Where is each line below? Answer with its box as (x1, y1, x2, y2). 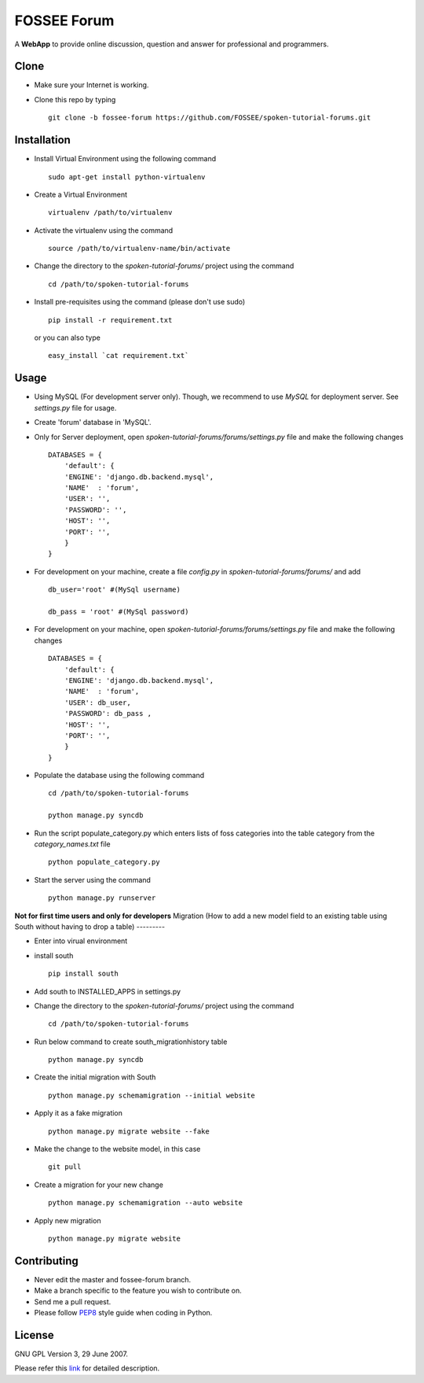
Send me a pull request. (34, 1296, 111, 1306)
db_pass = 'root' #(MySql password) (48, 607, 189, 616)
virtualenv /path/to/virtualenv (48, 208, 173, 217)
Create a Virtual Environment (34, 190, 128, 199)
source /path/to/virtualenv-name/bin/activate (48, 244, 231, 253)
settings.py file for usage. (34, 403, 117, 412)
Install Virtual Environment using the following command (34, 154, 217, 164)
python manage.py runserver (48, 894, 156, 902)
